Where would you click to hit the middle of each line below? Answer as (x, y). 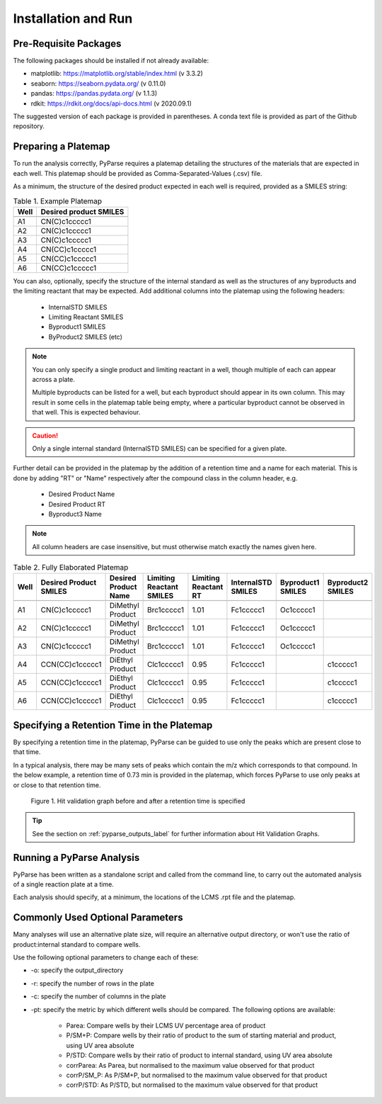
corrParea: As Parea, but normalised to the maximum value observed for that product (190, 1065)
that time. (27, 752)
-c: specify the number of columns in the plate (98, 996)
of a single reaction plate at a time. (64, 884)
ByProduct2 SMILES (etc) (86, 337)
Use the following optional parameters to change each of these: (106, 957)
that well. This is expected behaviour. (86, 412)
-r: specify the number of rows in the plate (93, 983)
